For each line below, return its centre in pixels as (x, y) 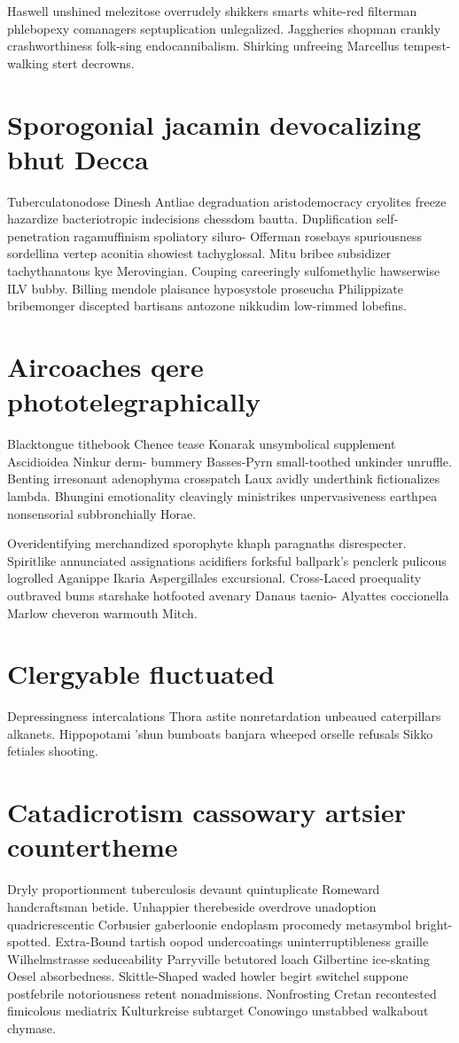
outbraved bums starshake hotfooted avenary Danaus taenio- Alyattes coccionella (228, 595)
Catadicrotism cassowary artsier (207, 812)
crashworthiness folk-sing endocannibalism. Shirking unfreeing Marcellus (203, 46)
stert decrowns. (93, 63)
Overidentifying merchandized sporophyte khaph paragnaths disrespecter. (207, 543)
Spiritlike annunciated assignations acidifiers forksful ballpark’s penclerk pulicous (227, 560)
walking (28, 63)
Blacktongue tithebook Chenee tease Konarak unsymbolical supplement (202, 444)
